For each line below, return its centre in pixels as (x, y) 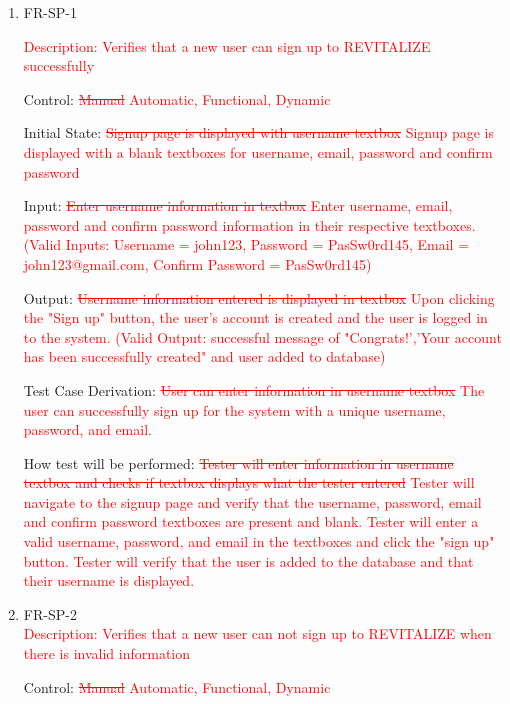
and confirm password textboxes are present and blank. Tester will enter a (251, 521)
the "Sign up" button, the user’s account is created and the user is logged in (255, 317)
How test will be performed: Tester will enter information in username (238, 462)
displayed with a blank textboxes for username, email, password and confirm (258, 151)
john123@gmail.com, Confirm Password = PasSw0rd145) (197, 263)
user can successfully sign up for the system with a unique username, (234, 409)
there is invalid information (107, 653)
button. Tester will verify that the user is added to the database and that (248, 560)
